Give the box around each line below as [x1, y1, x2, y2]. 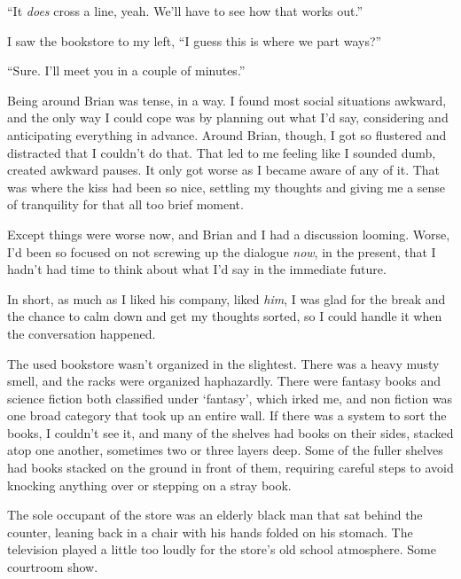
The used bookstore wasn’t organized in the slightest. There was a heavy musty [7, 354, 440, 372]
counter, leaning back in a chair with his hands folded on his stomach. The [7, 522, 413, 541]
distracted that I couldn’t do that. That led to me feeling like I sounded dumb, [7, 143, 436, 161]
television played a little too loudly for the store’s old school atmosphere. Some [7, 540, 436, 559]
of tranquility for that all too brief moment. [7, 195, 244, 214]
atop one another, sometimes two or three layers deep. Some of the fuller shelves [7, 441, 443, 459]
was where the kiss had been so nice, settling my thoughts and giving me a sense [7, 177, 446, 196]
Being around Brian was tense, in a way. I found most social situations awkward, [7, 90, 447, 109]
